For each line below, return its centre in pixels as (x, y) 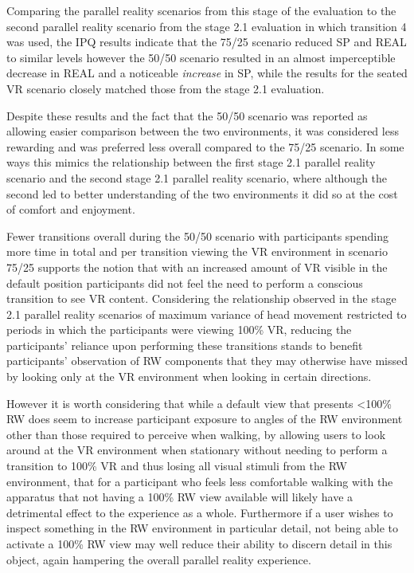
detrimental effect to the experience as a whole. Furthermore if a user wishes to (200, 512)
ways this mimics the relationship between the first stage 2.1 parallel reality (191, 162)
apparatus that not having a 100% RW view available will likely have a (180, 497)
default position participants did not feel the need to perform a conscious (185, 283)
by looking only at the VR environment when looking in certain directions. (189, 377)
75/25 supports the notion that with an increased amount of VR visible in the (197, 267)
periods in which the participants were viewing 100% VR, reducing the (179, 330)
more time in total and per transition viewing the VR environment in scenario (197, 251)
